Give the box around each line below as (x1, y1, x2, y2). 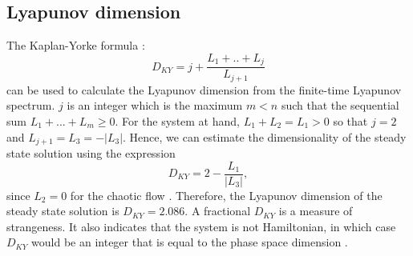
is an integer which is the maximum (67, 97, 243, 114)
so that (333, 112, 368, 129)
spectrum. (6, 97, 55, 114)
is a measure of (278, 202, 353, 219)
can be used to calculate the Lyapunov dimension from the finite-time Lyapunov (6, 81, 402, 98)
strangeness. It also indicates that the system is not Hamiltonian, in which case (6, 218, 396, 234)
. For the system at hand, (115, 112, 240, 129)
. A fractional (184, 202, 251, 219)
